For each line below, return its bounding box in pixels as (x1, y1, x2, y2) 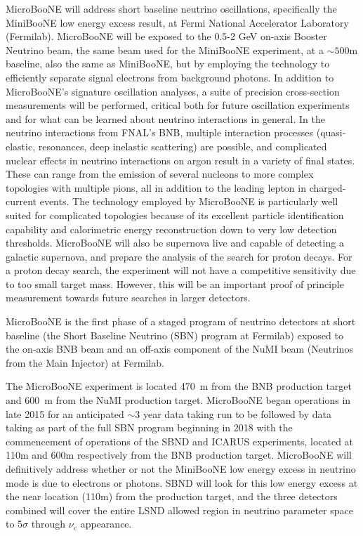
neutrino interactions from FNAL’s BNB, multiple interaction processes (6, 125, 314, 140)
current (6, 194, 37, 209)
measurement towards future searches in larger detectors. (6, 290, 251, 305)
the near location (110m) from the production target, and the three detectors (6, 489, 338, 504)
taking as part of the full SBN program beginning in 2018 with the (6, 420, 293, 435)
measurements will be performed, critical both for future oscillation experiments (6, 98, 350, 112)
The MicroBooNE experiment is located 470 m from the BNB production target (6, 379, 352, 393)
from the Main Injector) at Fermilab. (6, 355, 164, 370)
